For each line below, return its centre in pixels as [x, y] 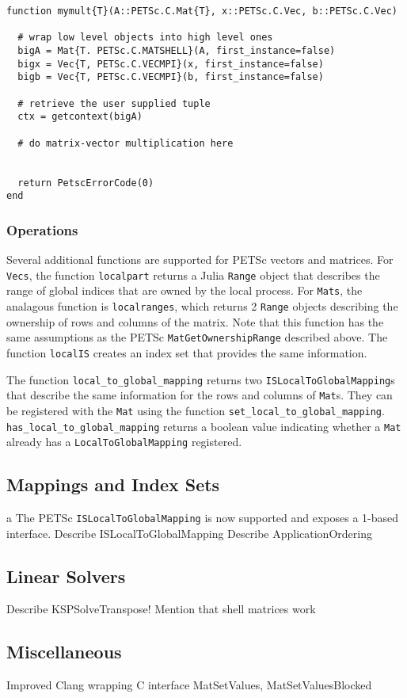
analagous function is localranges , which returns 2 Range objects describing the [202, 305]
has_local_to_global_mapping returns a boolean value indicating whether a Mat [204, 426]
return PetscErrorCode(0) [86, 183]
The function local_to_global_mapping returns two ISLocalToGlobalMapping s [201, 379]
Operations [42, 229]
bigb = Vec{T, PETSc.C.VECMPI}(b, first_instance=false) [171, 77]
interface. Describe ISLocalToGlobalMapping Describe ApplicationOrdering [189, 533]
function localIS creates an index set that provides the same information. [187, 352]
